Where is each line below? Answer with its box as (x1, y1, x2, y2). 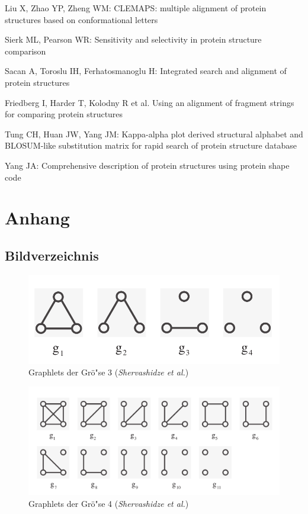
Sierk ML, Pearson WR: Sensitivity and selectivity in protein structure (5, 33, 262, 46)
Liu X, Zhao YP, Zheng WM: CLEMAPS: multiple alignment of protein (5, 2, 267, 14)
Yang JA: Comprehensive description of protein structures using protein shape (5, 159, 290, 171)
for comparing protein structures (5, 108, 123, 120)
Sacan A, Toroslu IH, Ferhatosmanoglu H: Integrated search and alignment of (5, 65, 287, 77)
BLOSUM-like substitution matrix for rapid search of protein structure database (5, 139, 297, 152)
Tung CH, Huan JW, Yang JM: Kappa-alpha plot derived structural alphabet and (5, 127, 303, 140)
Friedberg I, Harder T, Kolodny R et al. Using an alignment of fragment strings (5, 96, 294, 108)
